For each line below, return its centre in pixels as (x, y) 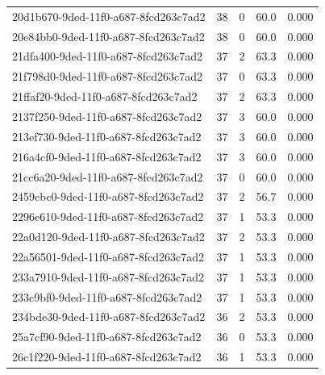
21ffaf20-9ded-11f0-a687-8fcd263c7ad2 (105, 96)
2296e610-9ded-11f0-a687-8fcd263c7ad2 (108, 217)
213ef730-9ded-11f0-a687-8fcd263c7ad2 (107, 136)
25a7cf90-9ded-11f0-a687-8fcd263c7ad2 (107, 337)
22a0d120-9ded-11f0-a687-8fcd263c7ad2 (108, 237)
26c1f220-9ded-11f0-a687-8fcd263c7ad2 (107, 357)
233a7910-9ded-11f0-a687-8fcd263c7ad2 (108, 276)
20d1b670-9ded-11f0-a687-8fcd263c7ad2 (109, 16)
